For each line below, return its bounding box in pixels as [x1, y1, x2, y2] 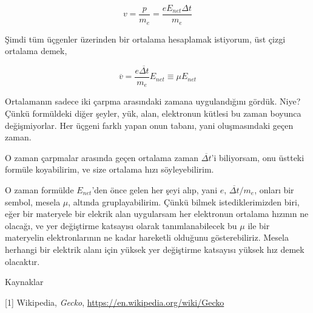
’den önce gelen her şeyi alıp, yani [92, 184, 218, 196]
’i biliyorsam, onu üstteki [211, 151, 305, 163]
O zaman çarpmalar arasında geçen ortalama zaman [5, 151, 199, 163]
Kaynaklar [5, 275, 44, 288]
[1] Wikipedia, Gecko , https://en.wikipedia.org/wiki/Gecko [5, 295, 224, 308]
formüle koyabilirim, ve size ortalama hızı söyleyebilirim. [5, 163, 214, 176]
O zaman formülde [5, 184, 74, 196]
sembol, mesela [5, 195, 61, 208]
